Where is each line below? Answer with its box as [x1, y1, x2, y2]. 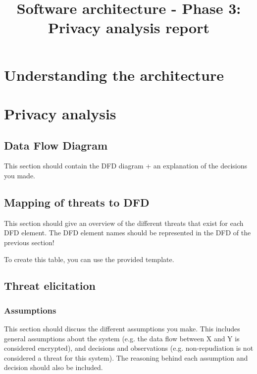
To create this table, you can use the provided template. [4, 254, 174, 264]
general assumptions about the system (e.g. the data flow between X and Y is [4, 333, 240, 343]
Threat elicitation [4, 278, 96, 293]
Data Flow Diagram [4, 137, 108, 153]
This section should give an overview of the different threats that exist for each [4, 217, 244, 228]
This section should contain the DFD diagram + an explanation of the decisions [4, 160, 248, 171]
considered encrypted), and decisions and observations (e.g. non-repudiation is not [4, 343, 254, 353]
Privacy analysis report [48, 17, 209, 38]
